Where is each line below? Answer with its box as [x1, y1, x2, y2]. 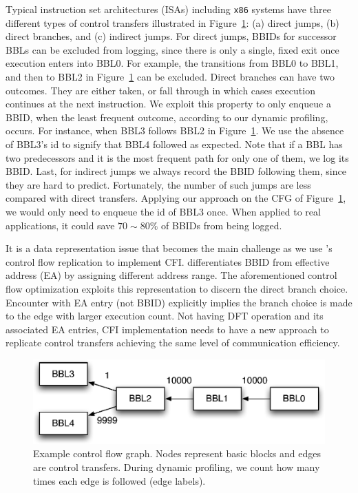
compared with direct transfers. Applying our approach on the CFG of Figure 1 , [6, 191, 346, 205]
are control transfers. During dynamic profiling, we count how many [33, 460, 320, 474]
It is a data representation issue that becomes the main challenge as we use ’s [6, 241, 333, 255]
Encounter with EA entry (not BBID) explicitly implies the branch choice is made [6, 295, 352, 309]
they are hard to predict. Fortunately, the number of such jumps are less [6, 177, 311, 191]
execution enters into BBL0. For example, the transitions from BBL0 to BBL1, [6, 56, 339, 70]
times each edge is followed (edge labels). [33, 473, 206, 487]
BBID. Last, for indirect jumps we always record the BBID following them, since [6, 164, 346, 178]
